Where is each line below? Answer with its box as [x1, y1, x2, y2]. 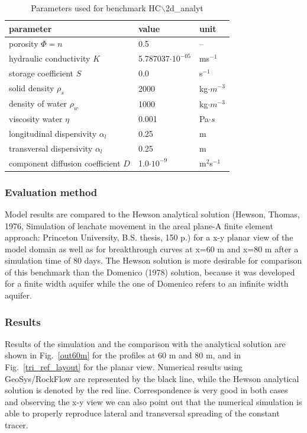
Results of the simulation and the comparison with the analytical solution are [5, 337, 286, 349]
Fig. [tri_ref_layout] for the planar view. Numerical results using [5, 361, 243, 373]
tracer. [5, 419, 28, 431]
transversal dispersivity [9, 142, 93, 154]
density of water [9, 97, 67, 110]
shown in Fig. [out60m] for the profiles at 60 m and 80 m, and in [5, 349, 241, 361]
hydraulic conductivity [9, 52, 91, 65]
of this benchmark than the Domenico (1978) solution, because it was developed [5, 265, 295, 278]
